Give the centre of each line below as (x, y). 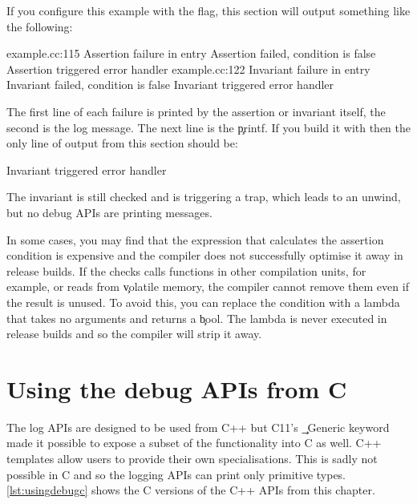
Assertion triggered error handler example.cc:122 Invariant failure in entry (188, 69)
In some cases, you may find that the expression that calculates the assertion (195, 239)
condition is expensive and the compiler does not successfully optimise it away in (205, 255)
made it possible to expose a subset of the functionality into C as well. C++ (194, 443)
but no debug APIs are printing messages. (109, 212)
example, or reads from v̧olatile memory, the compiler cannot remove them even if (208, 286)
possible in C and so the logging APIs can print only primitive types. (176, 474)
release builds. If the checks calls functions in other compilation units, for (186, 270)
